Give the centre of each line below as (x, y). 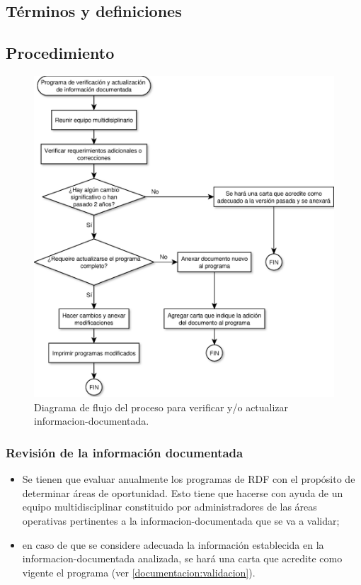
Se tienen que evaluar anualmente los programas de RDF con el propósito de (189, 479)
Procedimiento (60, 53)
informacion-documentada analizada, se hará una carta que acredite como (182, 558)
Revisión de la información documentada (125, 452)
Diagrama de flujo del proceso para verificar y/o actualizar (161, 407)
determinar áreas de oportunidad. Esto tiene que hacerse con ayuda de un (183, 492)
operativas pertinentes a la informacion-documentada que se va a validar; (181, 520)
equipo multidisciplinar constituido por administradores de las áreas (170, 507)
